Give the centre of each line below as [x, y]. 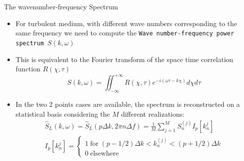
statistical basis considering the [63, 113]
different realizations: [153, 113]
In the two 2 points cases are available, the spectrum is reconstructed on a [128, 104]
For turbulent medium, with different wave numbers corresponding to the [126, 23]
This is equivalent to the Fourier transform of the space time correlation [124, 59]
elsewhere [105, 153]
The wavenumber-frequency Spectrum [61, 6]
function [28, 69]
